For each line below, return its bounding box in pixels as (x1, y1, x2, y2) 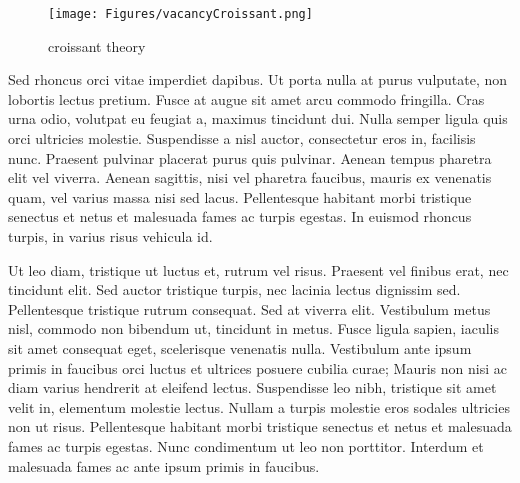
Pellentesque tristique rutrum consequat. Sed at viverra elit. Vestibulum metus (8, 298, 491, 319)
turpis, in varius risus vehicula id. (8, 226, 213, 246)
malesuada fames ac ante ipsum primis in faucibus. (8, 455, 320, 476)
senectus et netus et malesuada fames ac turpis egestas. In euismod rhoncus (8, 206, 472, 227)
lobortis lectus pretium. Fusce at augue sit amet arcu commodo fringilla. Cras (8, 88, 485, 109)
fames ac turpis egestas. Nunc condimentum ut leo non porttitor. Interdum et (8, 435, 484, 456)
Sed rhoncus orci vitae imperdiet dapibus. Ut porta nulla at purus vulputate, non (8, 69, 508, 90)
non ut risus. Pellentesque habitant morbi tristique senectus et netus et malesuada (8, 416, 512, 437)
